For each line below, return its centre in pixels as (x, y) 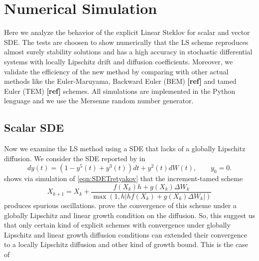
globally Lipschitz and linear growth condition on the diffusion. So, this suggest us (129, 215)
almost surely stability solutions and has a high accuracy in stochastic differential (128, 52)
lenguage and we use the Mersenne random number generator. (99, 101)
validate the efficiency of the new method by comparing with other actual (116, 71)
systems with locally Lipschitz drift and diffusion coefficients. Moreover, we (119, 61)
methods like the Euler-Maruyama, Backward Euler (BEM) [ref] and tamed (120, 81)
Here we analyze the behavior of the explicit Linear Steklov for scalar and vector (127, 32)
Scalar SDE (34, 128)
